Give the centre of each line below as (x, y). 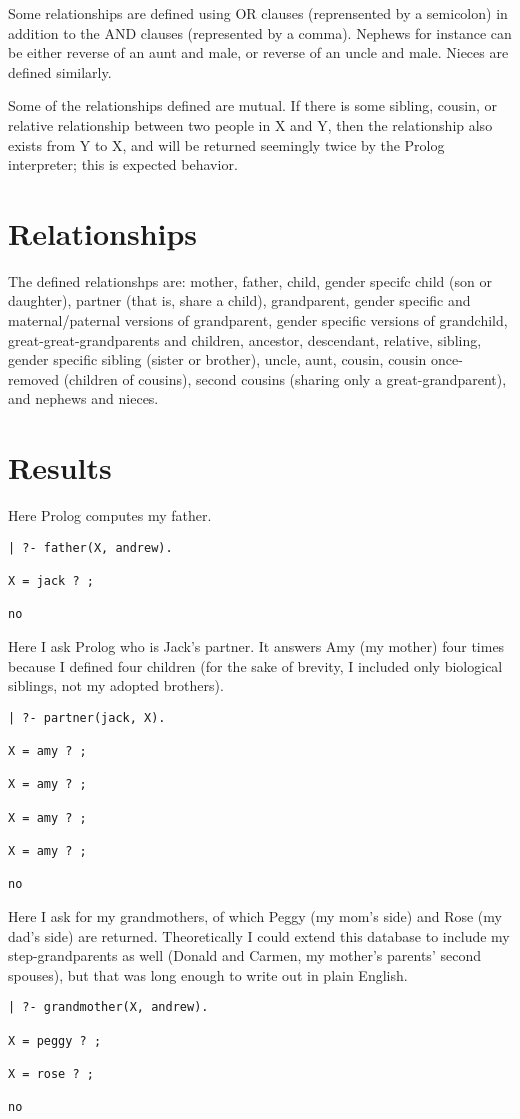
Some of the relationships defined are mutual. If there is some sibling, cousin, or (253, 105)
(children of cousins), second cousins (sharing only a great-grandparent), (285, 378)
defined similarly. (60, 71)
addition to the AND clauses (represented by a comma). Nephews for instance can (260, 32)
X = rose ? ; (51, 1074)
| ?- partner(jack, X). (87, 717)
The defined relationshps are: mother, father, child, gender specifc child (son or (250, 280)
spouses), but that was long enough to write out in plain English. (208, 974)
